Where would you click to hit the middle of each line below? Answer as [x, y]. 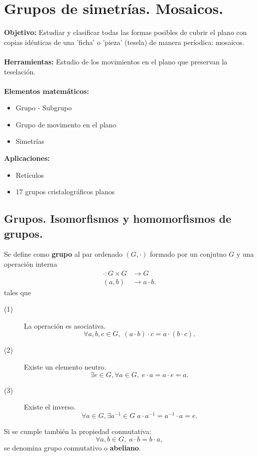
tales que [18, 292]
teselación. [20, 71]
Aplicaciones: [27, 158]
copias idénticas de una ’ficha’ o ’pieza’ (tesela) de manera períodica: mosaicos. [124, 42]
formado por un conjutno [188, 254]
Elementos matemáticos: [47, 91]
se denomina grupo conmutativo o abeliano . [72, 447]
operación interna [31, 264]
